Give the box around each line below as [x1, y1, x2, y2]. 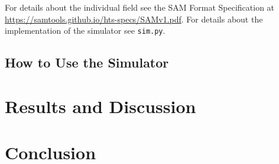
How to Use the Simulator [5, 53, 169, 72]
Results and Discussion [5, 94, 196, 118]
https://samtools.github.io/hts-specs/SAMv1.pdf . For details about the [5, 12, 263, 25]
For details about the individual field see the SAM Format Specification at [5, 1, 275, 13]
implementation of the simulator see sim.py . [5, 24, 166, 37]
